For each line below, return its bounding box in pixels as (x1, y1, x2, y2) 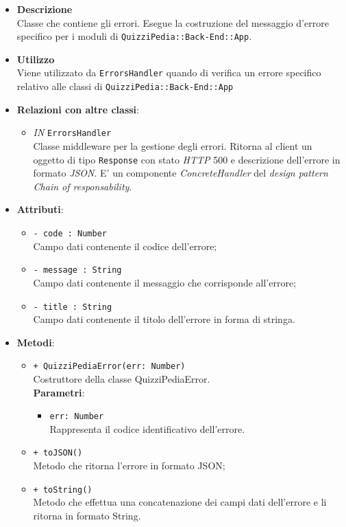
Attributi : (16, 202, 64, 216)
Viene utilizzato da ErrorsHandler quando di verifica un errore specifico (16, 65, 321, 80)
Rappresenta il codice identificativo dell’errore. (49, 421, 245, 436)
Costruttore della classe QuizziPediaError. (33, 372, 210, 386)
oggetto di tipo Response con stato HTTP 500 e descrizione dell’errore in (33, 152, 341, 166)
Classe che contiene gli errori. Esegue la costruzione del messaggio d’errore (16, 15, 329, 30)
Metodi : (16, 335, 55, 349)
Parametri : (33, 385, 85, 399)
